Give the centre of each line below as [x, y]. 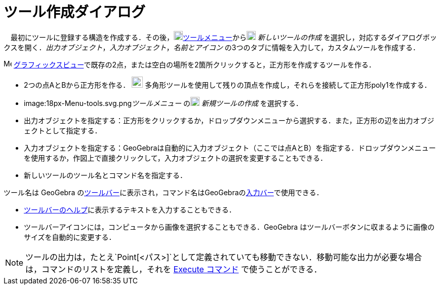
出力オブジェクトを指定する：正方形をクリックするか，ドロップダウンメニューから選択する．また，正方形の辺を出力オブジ [229, 120]
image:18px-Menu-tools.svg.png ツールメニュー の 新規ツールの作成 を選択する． [163, 103]
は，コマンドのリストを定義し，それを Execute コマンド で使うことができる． [174, 269]
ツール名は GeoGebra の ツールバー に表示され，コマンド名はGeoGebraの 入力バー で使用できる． [164, 192]
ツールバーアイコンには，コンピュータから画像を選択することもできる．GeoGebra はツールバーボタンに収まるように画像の [229, 227]
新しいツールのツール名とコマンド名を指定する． [105, 175]
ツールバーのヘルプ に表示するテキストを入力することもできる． [130, 209]
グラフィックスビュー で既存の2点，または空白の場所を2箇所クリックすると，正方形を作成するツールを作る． [194, 64]
